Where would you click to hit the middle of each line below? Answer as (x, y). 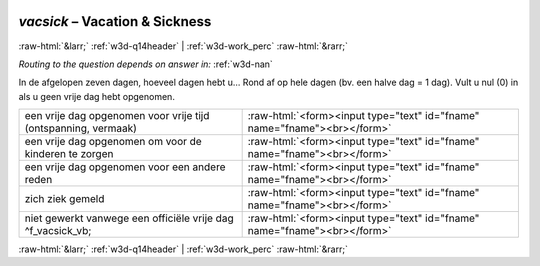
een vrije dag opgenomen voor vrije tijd (117, 116)
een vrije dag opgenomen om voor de (113, 142)
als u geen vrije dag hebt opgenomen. (96, 96)
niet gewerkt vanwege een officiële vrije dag (129, 218)
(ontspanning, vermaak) (80, 128)
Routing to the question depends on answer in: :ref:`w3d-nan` (146, 64)
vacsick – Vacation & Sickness (115, 21)
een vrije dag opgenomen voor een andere (125, 167)
